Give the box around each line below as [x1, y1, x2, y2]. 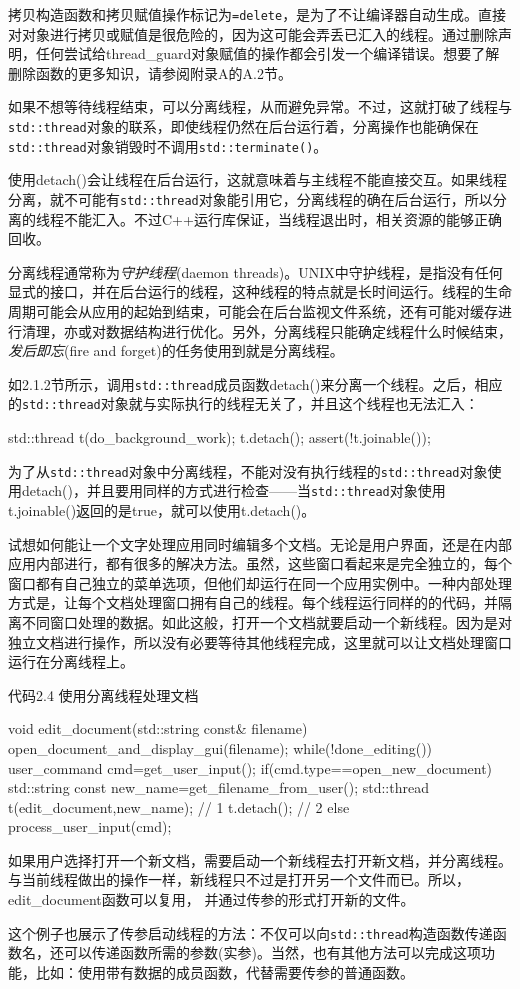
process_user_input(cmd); [8, 816, 172, 837]
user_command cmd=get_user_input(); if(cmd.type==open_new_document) [8, 757, 493, 778]
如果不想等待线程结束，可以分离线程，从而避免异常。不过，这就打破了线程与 [8, 96, 512, 117]
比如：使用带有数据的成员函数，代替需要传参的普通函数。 [35, 961, 414, 982]
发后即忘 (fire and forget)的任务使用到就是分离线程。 [8, 340, 344, 361]
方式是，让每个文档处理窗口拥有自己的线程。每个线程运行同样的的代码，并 [8, 592, 498, 613]
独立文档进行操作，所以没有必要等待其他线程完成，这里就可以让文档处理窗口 [8, 631, 512, 652]
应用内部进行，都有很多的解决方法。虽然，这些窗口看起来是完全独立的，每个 [8, 553, 512, 574]
